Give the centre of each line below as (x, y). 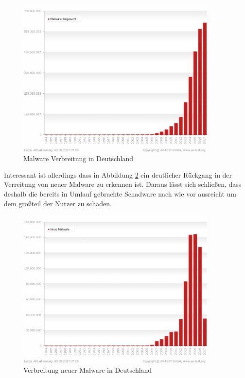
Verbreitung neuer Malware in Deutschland (88, 370)
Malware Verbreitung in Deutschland (78, 158)
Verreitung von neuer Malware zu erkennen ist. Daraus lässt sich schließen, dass (123, 184)
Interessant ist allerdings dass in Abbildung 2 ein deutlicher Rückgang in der (118, 174)
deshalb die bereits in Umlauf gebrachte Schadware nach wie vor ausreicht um (120, 194)
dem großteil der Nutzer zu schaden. (58, 203)
